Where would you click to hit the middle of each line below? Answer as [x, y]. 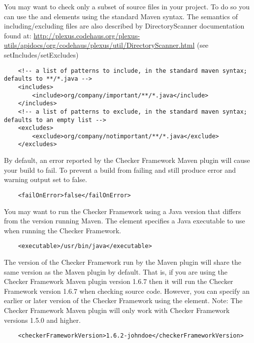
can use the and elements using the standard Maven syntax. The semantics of [121, 16]
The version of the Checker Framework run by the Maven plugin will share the [123, 262]
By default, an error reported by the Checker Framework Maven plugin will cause [127, 160]
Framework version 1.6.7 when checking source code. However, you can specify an [127, 291]
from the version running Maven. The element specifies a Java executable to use [125, 221]
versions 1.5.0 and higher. [42, 320]
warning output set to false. [46, 179]
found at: [18, 35]
